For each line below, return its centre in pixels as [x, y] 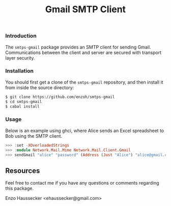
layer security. [20, 58]
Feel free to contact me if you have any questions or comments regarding [82, 183]
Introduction [21, 36]
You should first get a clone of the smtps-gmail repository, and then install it [84, 82]
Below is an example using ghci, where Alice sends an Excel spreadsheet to [85, 131]
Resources [23, 171]
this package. [20, 188]
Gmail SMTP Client [85, 9]
